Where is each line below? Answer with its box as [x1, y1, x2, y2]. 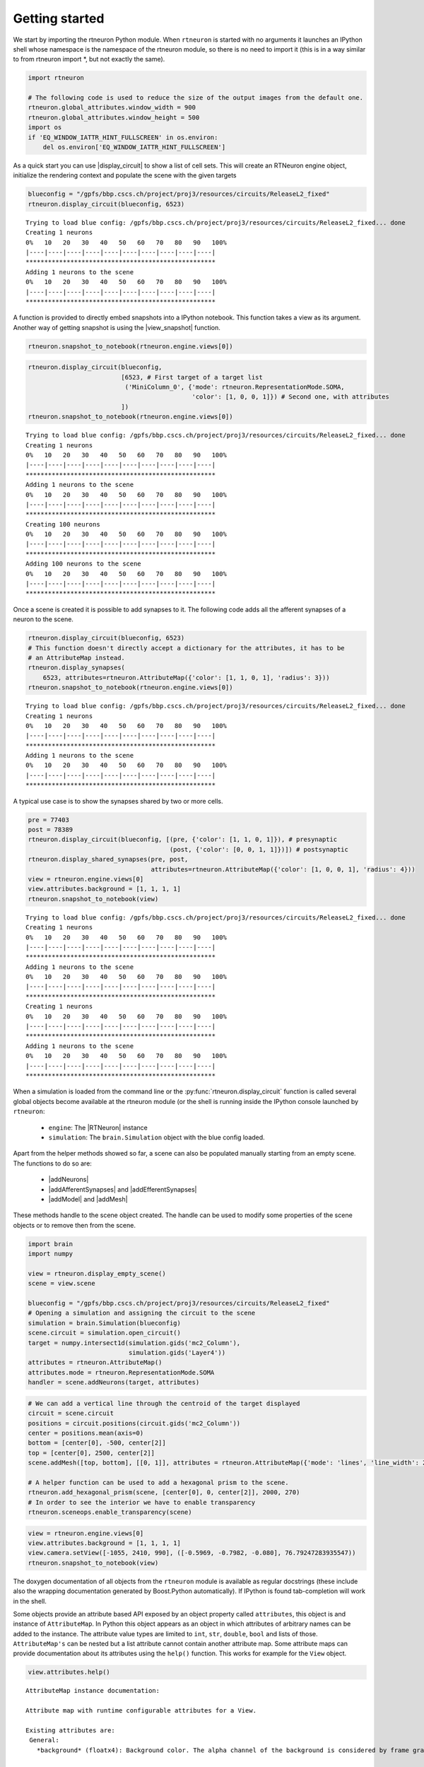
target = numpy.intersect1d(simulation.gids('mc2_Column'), [28, 1339, 241, 1346]
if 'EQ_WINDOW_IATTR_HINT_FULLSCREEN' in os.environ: [28, 133, 218, 141]
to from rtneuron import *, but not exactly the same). [13, 55, 165, 64]
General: [29, 1736, 59, 1744]
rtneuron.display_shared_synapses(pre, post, [28, 855, 189, 864]
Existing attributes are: [25, 1727, 116, 1734]
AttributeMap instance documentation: [25, 1686, 160, 1695]
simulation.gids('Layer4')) [128, 1349, 226, 1356]
